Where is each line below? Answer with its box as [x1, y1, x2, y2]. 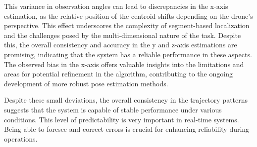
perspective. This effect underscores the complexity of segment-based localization [4, 20, 250, 31]
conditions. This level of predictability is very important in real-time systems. [4, 114, 239, 124]
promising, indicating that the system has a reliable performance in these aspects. [4, 49, 252, 59]
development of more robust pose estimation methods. [4, 78, 168, 88]
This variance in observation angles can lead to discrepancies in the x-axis [4, 1, 228, 11]
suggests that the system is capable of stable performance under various [4, 104, 222, 114]
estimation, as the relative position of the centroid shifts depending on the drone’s [4, 10, 253, 21]
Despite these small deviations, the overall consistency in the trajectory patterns [4, 95, 248, 105]
